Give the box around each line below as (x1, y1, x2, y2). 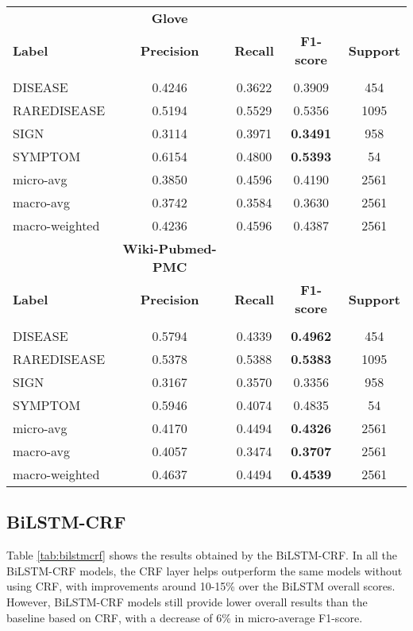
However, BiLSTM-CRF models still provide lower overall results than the (6, 593, 368, 610)
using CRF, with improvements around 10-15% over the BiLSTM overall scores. (6, 578, 396, 594)
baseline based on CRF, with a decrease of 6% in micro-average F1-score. (6, 609, 363, 625)
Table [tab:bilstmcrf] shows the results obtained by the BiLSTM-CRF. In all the (6, 547, 398, 563)
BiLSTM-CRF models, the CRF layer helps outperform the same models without (6, 562, 403, 579)
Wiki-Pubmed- (122, 239, 217, 257)
